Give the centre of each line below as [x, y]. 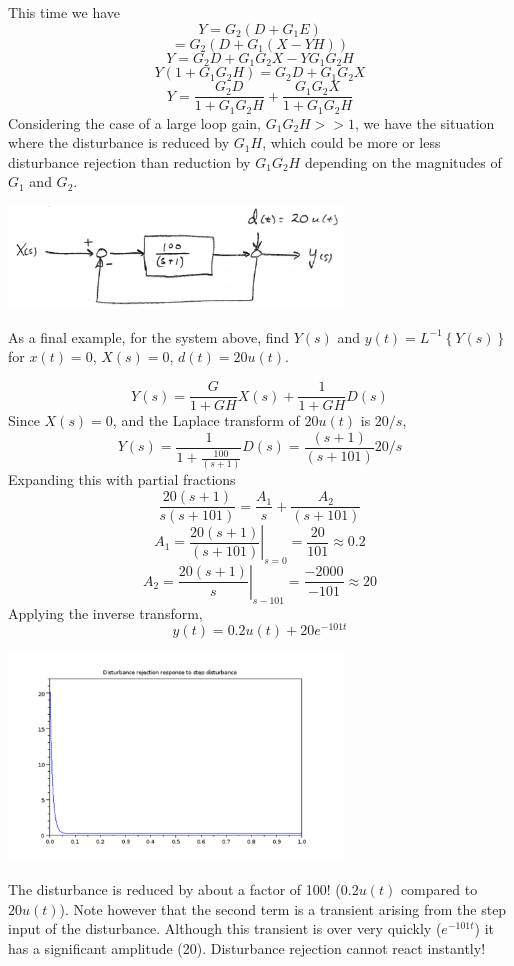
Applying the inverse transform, [105, 612]
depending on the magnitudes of [403, 161]
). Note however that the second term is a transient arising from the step [283, 908]
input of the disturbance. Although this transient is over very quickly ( [225, 928]
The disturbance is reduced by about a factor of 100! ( [174, 889]
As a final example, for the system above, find [149, 336]
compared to [439, 889]
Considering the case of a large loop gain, [135, 122]
